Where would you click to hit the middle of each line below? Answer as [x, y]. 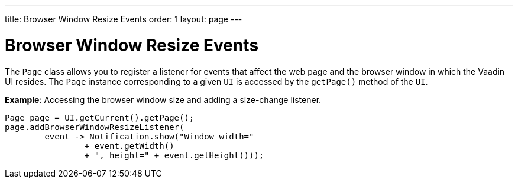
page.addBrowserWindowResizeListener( [95, 127]
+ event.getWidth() [129, 146]
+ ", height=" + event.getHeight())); [174, 155]
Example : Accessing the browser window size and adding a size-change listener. [163, 99]
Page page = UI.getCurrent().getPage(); [100, 117]
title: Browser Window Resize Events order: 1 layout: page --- [124, 19]
